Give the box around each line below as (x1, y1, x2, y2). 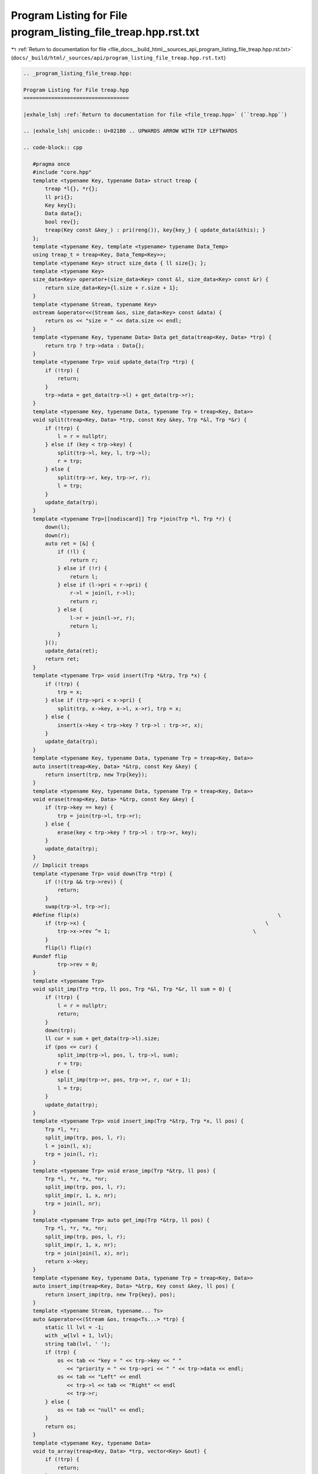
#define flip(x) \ (32, 912, 281, 918)
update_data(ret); (45, 647, 98, 654)
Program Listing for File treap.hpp (23, 86, 130, 93)
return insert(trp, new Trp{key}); (45, 771, 148, 778)
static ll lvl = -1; (45, 1324, 104, 1331)
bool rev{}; (45, 218, 79, 225)
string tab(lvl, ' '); (45, 1340, 111, 1347)
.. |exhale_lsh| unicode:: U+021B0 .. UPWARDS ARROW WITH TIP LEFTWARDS (23, 127, 238, 134)
